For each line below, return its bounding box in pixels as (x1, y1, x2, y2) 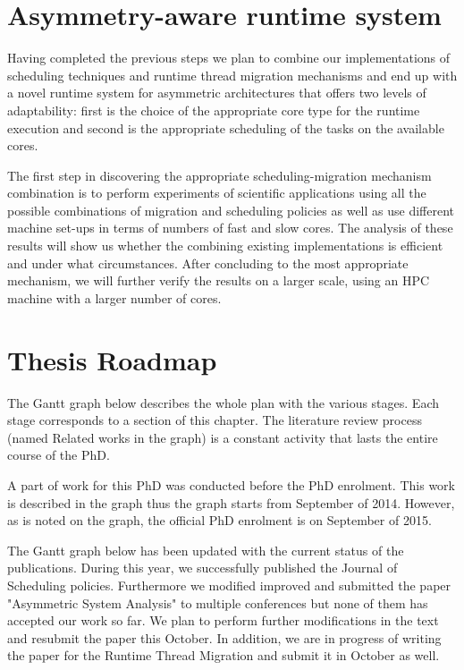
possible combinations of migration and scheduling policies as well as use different (7, 200, 455, 219)
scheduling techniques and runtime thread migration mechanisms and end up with (7, 65, 458, 84)
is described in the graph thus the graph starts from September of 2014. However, (7, 493, 455, 512)
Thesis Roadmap (7, 341, 217, 377)
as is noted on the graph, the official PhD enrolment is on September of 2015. (7, 511, 432, 530)
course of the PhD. (7, 445, 110, 464)
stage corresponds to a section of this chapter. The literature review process (7, 411, 422, 429)
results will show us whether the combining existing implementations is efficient (7, 236, 443, 255)
